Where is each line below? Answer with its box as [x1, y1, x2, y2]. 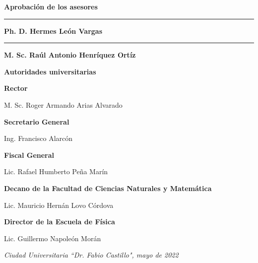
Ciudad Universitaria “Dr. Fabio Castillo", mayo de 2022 [4, 250, 179, 260]
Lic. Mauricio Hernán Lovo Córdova [4, 199, 114, 210]
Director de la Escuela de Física [4, 216, 115, 227]
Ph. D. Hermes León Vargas [4, 25, 103, 36]
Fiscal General [4, 149, 55, 160]
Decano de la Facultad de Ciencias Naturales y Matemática [4, 183, 212, 193]
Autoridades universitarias [4, 66, 96, 76]
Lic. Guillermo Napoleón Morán [4, 233, 101, 243]
